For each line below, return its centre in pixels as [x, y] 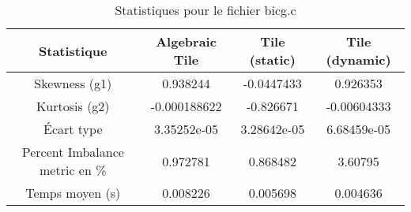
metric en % [73, 170]
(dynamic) [358, 60]
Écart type [73, 129]
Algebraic [186, 41]
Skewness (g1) [73, 83]
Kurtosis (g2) [73, 106]
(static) [272, 60]
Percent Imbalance [73, 152]
